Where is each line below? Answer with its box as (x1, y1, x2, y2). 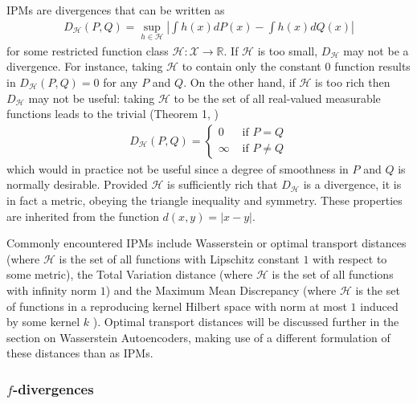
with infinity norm (6, 282, 97, 298)
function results (334, 58, 411, 75)
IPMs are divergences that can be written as (6, 2, 225, 18)
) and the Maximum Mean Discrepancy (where (105, 282, 337, 298)
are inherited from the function (6, 207, 159, 224)
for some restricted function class (6, 42, 169, 59)
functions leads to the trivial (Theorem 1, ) (6, 105, 219, 122)
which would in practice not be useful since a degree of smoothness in (6, 160, 349, 177)
